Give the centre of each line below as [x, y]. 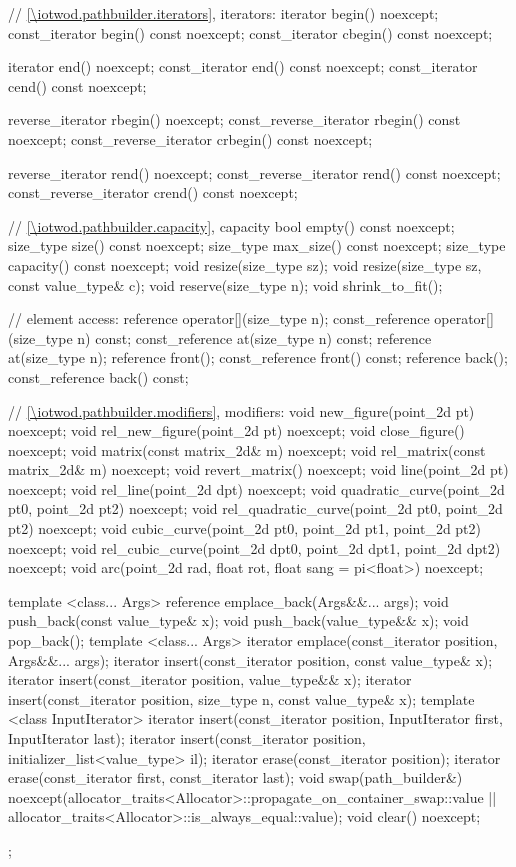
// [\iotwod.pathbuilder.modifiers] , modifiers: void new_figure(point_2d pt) [241, 410]
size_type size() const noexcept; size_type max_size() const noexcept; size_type [257, 245]
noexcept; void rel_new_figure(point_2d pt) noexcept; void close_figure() [236, 430]
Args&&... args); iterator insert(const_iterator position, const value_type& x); [250, 659]
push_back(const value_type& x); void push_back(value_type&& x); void [238, 620]
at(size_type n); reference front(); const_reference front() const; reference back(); [258, 357]
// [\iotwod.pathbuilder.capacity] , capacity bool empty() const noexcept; [231, 225]
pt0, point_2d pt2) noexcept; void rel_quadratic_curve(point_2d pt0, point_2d [255, 508]
